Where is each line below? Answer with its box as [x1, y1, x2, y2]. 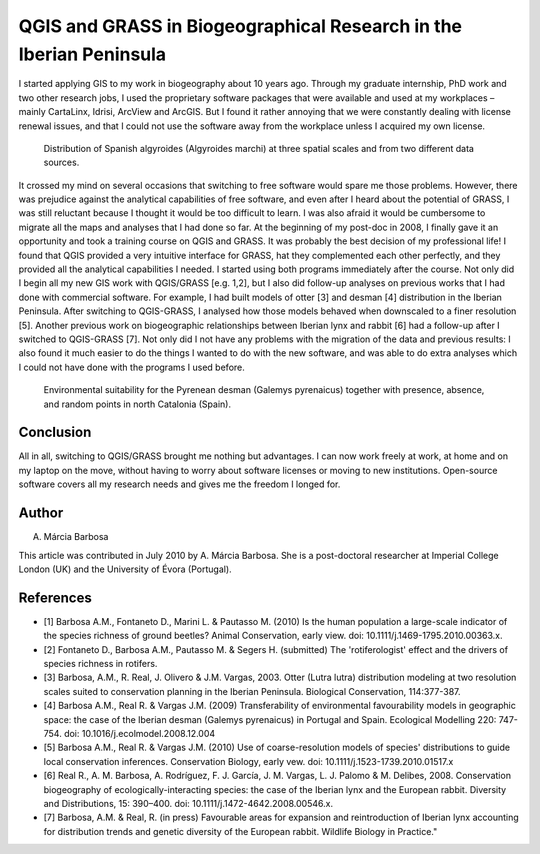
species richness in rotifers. [43, 658, 158, 669]
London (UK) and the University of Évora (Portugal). [18, 563, 232, 575]
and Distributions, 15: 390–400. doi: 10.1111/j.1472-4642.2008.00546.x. [43, 797, 334, 809]
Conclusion [18, 424, 92, 441]
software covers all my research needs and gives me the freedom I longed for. [18, 478, 341, 490]
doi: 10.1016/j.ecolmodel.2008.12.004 [63, 727, 216, 739]
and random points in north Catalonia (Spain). [43, 398, 232, 410]
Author [18, 505, 64, 522]
